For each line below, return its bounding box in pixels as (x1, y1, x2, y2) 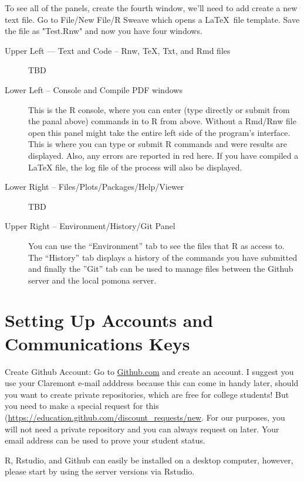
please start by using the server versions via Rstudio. (5, 465, 195, 477)
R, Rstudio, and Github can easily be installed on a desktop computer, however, (5, 453, 293, 466)
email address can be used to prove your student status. (5, 434, 205, 446)
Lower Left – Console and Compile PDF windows (5, 83, 183, 95)
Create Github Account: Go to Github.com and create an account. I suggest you (5, 365, 294, 377)
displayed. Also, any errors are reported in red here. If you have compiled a (28, 149, 299, 161)
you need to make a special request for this (5, 400, 159, 412)
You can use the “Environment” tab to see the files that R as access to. (28, 239, 285, 251)
